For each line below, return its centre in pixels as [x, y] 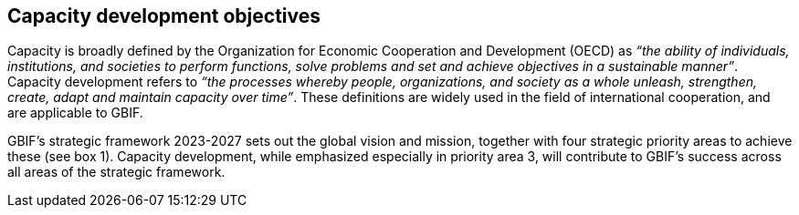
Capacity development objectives [164, 16]
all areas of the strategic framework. [116, 172]
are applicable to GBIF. [75, 113]
